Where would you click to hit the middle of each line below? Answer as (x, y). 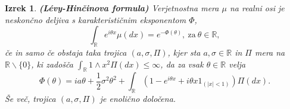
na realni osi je (257, 8)
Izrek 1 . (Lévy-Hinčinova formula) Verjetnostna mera (112, 8)
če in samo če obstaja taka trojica (66, 52)
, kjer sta (184, 52)
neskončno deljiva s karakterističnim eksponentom (96, 19)
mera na (270, 52)
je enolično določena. (138, 99)
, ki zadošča (52, 64)
